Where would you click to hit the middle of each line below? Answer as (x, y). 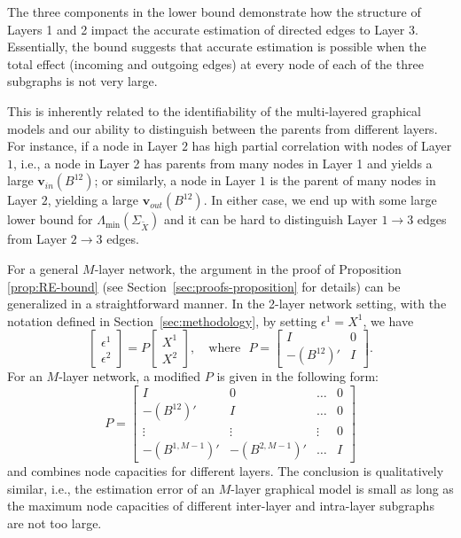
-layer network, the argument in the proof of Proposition (248, 268)
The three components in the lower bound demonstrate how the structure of (214, 12)
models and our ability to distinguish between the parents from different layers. (223, 128)
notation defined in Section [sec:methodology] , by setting (162, 320)
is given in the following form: (297, 376)
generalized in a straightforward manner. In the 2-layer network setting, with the (227, 304)
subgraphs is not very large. (82, 81)
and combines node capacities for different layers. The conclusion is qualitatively (226, 471)
